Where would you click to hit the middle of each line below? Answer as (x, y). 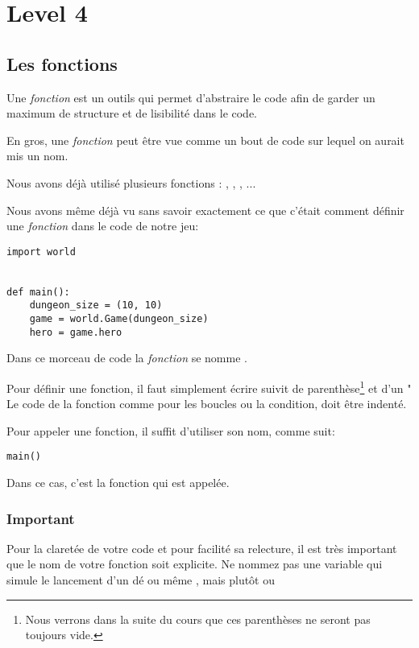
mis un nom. (37, 156)
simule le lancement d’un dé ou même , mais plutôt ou (141, 580)
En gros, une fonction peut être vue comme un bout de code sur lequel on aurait (205, 140)
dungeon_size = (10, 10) (96, 305)
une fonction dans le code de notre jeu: (103, 226)
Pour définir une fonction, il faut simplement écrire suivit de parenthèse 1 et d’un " (209, 386)
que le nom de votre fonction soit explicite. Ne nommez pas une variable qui (195, 564)
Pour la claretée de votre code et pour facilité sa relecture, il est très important (202, 548)
